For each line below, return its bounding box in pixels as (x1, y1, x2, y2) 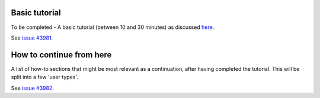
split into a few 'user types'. (11, 74, 78, 81)
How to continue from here (11, 50, 112, 60)
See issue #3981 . (11, 34, 53, 41)
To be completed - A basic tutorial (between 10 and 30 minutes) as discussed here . (11, 24, 215, 31)
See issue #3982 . (11, 84, 55, 92)
